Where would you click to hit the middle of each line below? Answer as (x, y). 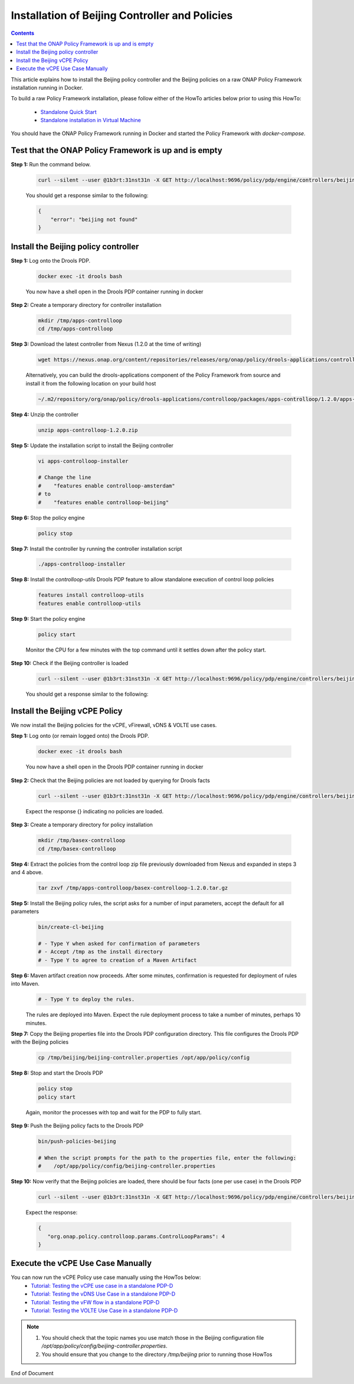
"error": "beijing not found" (94, 219)
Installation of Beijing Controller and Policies (122, 15)
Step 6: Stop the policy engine (48, 518)
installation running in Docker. (47, 87)
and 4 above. (27, 872)
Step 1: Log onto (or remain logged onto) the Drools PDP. (80, 736)
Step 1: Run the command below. (51, 165)
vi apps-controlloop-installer (83, 461)
